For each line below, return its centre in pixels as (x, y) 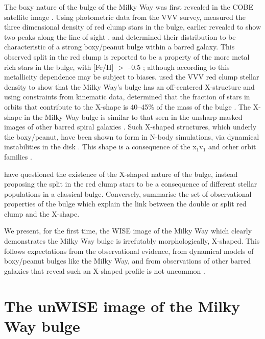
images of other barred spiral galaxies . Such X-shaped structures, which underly (130, 127)
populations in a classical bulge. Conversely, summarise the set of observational (128, 193)
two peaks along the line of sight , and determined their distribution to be (120, 36)
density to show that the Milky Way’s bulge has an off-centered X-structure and (129, 86)
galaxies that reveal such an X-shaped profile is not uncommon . (105, 270)
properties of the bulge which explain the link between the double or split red (125, 204)
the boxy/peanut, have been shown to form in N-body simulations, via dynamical (132, 136)
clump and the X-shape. (42, 213)
